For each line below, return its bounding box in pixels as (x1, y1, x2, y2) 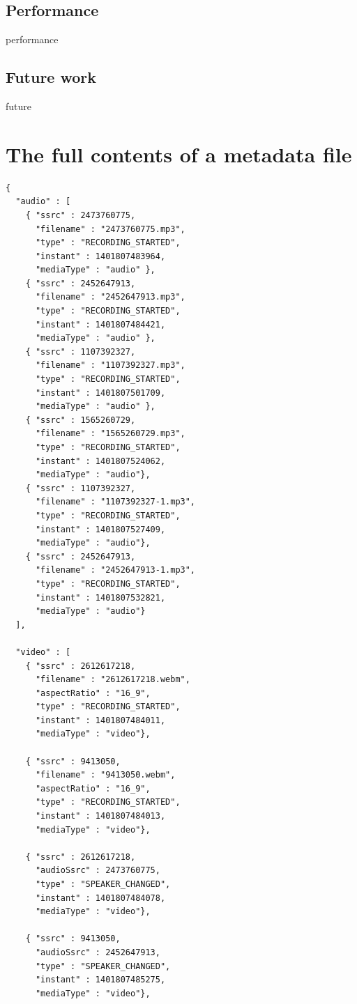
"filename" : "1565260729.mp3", (35, 428, 185, 439)
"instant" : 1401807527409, (35, 524, 166, 534)
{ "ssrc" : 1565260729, (25, 415, 136, 425)
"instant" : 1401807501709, (35, 387, 166, 398)
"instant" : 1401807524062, (35, 456, 166, 466)
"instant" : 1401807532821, (35, 592, 166, 603)
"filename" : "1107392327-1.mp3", (35, 497, 196, 507)
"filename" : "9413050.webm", (35, 770, 176, 780)
